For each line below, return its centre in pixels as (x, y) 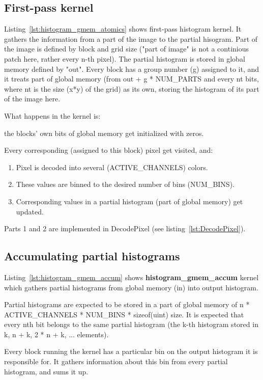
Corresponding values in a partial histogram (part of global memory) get (129, 201)
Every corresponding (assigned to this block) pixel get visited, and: (109, 150)
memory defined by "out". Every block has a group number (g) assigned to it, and (132, 69)
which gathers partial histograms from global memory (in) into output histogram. (131, 287)
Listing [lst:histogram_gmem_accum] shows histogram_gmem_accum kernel (131, 277)
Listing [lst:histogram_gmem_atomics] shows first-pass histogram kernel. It (123, 29)
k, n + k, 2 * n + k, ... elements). (56, 334)
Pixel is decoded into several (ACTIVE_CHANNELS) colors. (112, 167)
